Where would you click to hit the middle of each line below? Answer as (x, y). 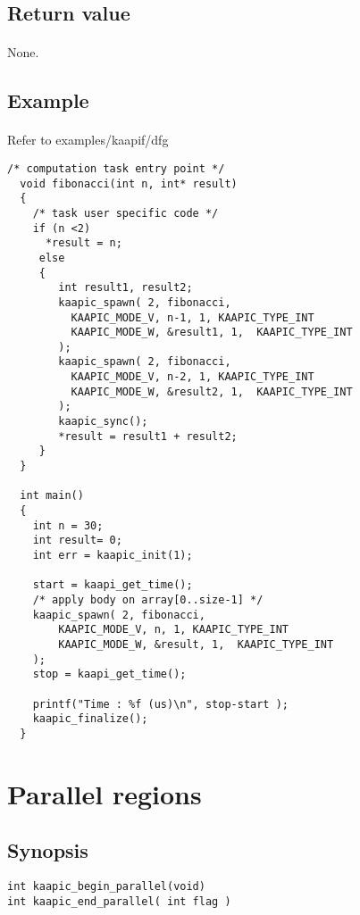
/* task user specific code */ (126, 213)
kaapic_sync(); (103, 422)
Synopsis (48, 850)
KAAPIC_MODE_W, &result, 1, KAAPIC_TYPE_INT (196, 644)
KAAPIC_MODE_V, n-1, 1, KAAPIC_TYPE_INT (193, 317)
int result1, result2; (126, 288)
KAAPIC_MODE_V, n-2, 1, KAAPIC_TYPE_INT (193, 377)
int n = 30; (68, 525)
